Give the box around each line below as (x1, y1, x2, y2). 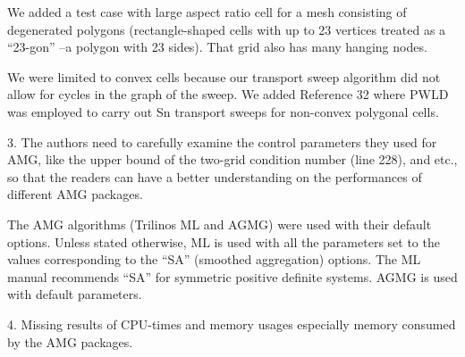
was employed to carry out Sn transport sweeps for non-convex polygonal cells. (7, 102, 439, 120)
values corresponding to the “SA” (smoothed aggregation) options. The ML (7, 250, 421, 269)
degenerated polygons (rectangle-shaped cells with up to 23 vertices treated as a (7, 20, 446, 38)
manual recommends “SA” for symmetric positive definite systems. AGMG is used (7, 267, 458, 286)
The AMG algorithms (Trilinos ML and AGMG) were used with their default (7, 214, 432, 233)
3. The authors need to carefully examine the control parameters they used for (7, 132, 437, 151)
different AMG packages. (7, 185, 143, 203)
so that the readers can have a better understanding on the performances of (7, 167, 422, 186)
